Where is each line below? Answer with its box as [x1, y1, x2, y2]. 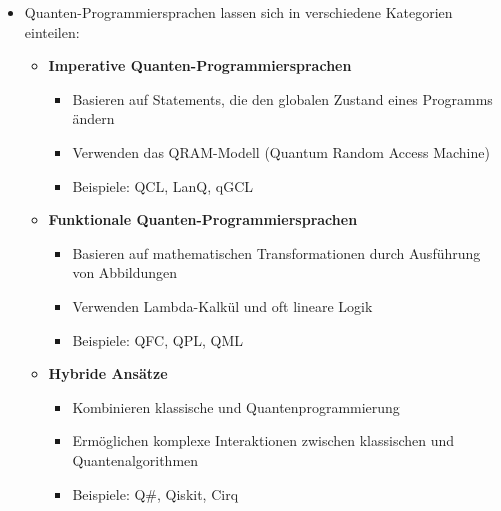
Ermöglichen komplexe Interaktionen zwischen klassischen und [72, 430, 455, 451]
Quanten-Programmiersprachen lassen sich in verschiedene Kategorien [24, 2, 453, 22]
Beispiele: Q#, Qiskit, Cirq [72, 483, 239, 504]
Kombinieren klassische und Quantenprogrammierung [72, 396, 400, 417]
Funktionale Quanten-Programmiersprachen [48, 209, 358, 230]
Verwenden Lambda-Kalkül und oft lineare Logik [72, 295, 373, 316]
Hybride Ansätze [48, 363, 168, 384]
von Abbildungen [72, 262, 178, 283]
